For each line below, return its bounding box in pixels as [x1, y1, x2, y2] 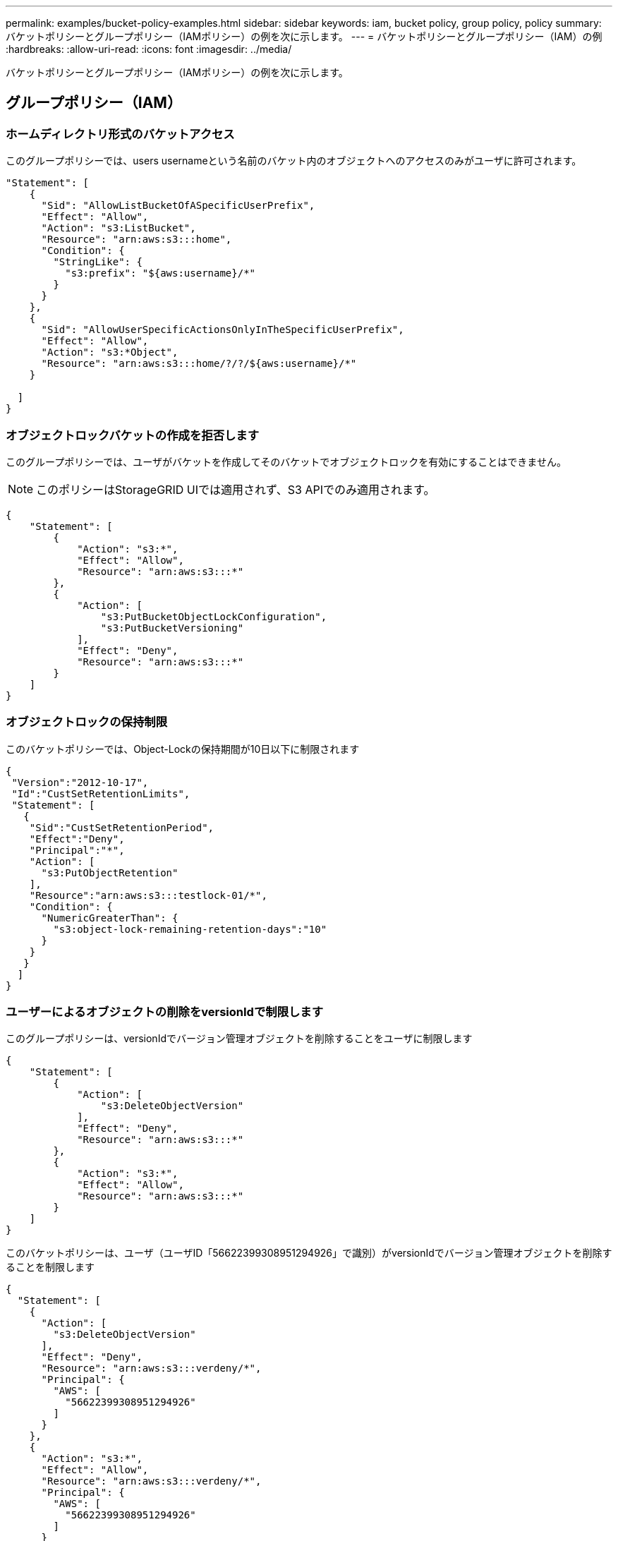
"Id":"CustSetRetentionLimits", [11, 787, 190, 799]
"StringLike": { [53, 256, 143, 268]
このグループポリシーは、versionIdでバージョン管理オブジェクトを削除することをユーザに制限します [6, 1032, 473, 1045]
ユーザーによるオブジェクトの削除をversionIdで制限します [6, 1005, 324, 1020]
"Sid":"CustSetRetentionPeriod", [29, 821, 214, 833]
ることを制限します [6, 1261, 95, 1274]
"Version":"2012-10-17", [11, 776, 149, 788]
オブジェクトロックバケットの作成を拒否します [6, 428, 260, 442]
